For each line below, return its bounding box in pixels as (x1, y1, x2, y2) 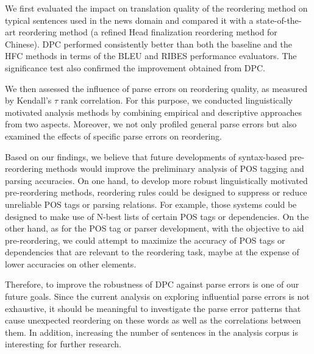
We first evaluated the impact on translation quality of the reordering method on (5, 2, 308, 14)
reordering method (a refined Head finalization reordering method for (18, 26, 277, 38)
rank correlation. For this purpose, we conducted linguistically (60, 94, 293, 107)
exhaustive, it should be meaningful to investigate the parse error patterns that (5, 302, 301, 314)
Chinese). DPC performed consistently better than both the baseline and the (5, 37, 293, 50)
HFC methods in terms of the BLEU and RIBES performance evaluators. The (5, 49, 297, 62)
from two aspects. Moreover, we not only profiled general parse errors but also (5, 118, 297, 130)
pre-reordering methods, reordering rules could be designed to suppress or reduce (5, 186, 307, 199)
